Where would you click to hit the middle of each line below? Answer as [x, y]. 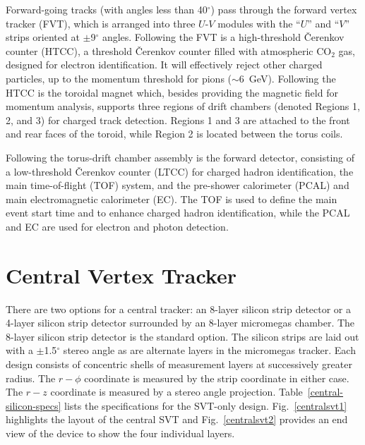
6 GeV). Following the [287, 78]
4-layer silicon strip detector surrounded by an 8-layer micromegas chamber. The [180, 323]
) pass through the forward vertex [284, 9]
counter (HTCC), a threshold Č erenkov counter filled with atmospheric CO [169, 50]
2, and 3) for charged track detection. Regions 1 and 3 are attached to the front [178, 120]
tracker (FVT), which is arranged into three [101, 23]
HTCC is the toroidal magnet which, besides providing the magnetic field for [172, 92]
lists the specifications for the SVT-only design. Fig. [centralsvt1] [206, 405]
